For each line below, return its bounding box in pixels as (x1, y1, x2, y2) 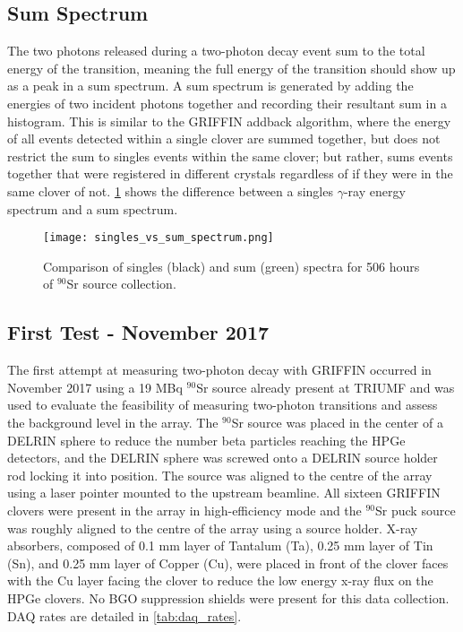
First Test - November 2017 (7, 318, 270, 346)
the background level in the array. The (7, 412, 219, 431)
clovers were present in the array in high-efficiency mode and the (7, 500, 362, 519)
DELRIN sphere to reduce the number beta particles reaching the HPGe (7, 430, 406, 449)
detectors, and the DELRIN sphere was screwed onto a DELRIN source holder (7, 448, 438, 467)
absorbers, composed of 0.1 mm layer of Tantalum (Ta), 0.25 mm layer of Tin (7, 536, 433, 555)
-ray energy (343, 181, 406, 200)
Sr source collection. (66, 274, 176, 293)
